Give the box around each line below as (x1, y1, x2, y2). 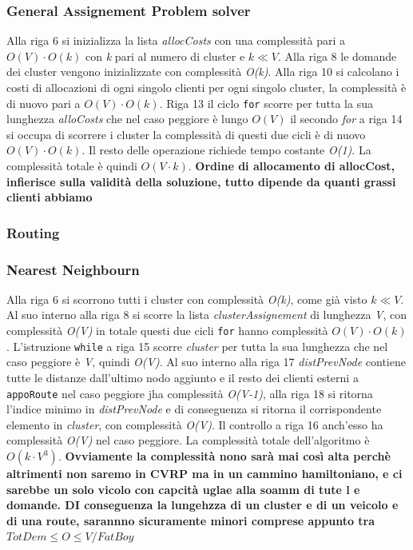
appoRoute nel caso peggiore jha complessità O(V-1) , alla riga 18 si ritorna (6, 385, 373, 401)
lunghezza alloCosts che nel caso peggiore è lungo (6, 110, 248, 127)
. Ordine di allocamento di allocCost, (188, 157, 395, 174)
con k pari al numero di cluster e (85, 47, 245, 64)
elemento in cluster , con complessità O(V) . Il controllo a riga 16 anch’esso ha (6, 416, 383, 432)
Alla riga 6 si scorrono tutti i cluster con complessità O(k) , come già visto (6, 290, 367, 307)
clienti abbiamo (6, 189, 93, 205)
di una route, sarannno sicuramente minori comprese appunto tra (6, 512, 375, 528)
